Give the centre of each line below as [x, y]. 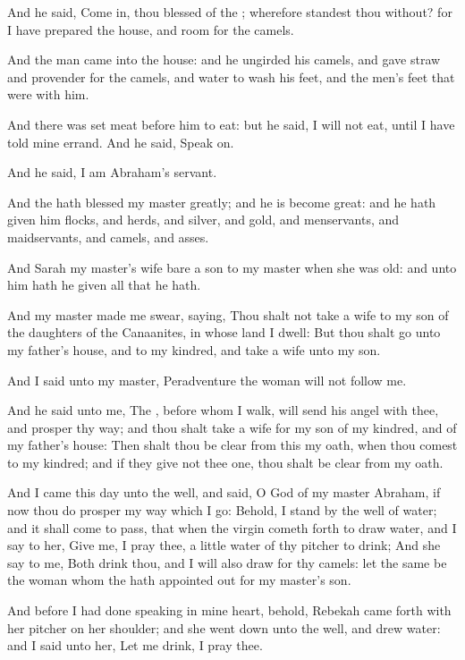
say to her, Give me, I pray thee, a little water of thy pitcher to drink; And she [224, 545]
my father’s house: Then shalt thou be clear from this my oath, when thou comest [232, 445]
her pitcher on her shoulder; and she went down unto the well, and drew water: [224, 627]
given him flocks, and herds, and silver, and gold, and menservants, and [203, 220]
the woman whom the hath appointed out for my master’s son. [179, 580]
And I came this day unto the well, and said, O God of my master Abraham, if [224, 492]
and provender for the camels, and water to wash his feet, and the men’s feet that [231, 76]
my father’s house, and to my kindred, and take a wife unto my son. [194, 349]
